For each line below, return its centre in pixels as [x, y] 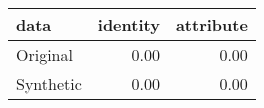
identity [128, 24]
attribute [211, 24]
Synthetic [49, 83]
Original [44, 54]
